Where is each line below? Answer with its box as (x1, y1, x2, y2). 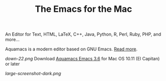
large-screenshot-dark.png (5, 71, 61, 77)
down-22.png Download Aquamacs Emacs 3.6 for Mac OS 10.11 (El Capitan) (5, 56, 160, 62)
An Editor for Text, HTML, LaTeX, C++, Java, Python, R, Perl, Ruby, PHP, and (5, 31, 162, 38)
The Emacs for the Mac (34, 3, 133, 15)
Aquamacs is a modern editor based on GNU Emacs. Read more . (5, 46, 138, 52)
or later (5, 61, 20, 67)
